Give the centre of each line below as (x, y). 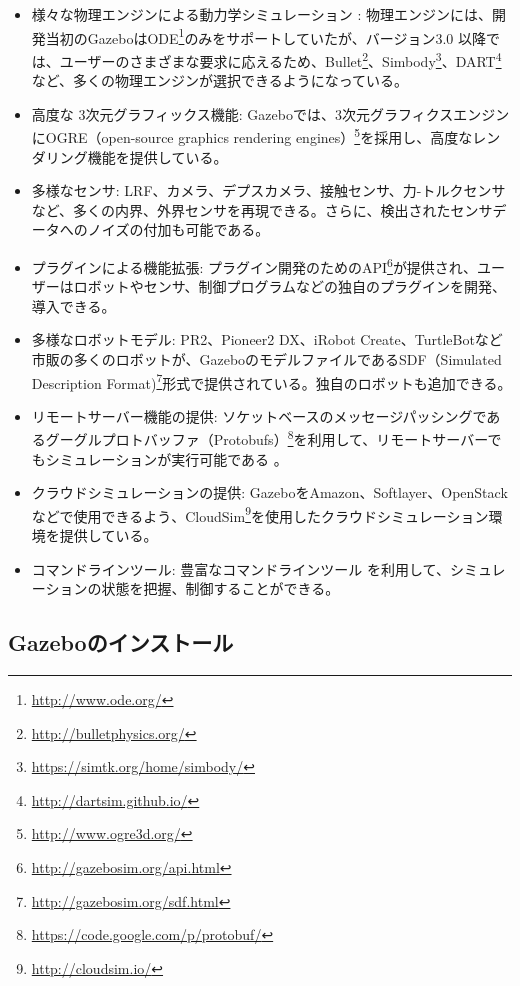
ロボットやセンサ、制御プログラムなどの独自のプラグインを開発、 (290, 286)
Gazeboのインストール (121, 642)
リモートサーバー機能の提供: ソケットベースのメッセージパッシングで (259, 415)
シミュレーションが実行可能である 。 (166, 458)
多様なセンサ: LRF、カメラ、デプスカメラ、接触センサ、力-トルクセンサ (268, 190)
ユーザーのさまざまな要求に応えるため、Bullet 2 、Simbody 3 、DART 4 (280, 59)
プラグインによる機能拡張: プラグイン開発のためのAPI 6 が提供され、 (254, 265)
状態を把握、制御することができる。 (220, 588)
